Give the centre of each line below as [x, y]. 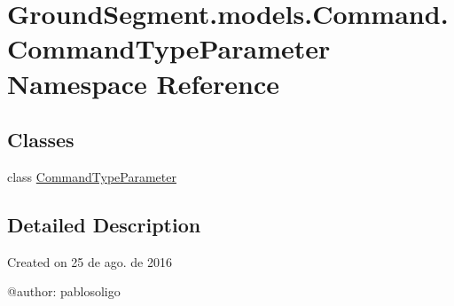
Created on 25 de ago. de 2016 [90, 261]
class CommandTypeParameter [92, 176]
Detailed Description [104, 224]
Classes [41, 140]
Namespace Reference [143, 83]
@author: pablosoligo [64, 291]
